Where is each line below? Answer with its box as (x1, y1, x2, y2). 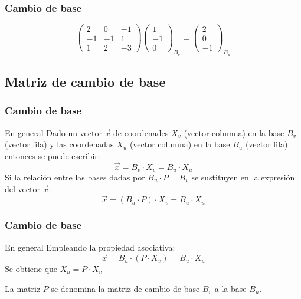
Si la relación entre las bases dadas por (5, 171, 145, 183)
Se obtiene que (5, 262, 58, 275)
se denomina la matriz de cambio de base (51, 282, 200, 295)
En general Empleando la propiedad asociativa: (5, 241, 175, 253)
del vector (5, 182, 40, 195)
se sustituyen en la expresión (191, 171, 295, 183)
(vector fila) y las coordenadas (5, 138, 114, 150)
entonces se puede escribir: (5, 149, 100, 162)
